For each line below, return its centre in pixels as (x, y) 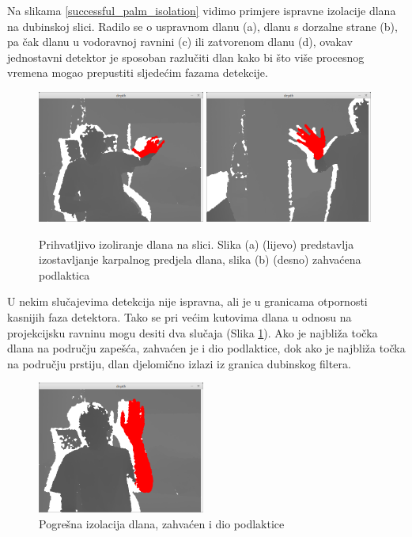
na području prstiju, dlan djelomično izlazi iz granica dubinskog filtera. (179, 363)
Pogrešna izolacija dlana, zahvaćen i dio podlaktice (162, 524)
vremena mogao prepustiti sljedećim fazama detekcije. (138, 72)
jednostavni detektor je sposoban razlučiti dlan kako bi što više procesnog (186, 57)
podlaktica (64, 274)
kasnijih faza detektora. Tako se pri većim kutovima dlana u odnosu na (180, 317)
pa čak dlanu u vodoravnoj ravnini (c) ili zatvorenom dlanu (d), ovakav (180, 42)
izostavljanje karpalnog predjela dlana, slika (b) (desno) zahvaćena (200, 259)
